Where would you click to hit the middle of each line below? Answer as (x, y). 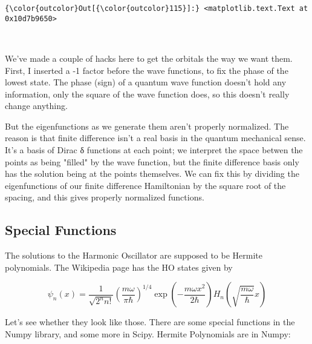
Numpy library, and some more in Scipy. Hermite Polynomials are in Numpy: (148, 334)
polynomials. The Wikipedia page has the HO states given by (119, 267)
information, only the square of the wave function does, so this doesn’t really (147, 94)
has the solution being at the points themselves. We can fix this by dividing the (152, 174)
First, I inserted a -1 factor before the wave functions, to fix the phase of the (147, 70)
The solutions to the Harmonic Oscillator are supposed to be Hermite (134, 255)
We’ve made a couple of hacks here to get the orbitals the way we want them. (149, 58)
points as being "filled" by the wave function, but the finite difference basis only (152, 161)
